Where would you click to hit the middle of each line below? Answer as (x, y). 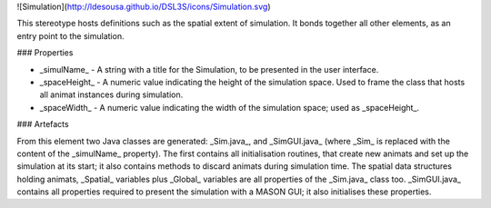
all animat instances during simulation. (111, 94)
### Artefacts (43, 124)
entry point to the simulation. (70, 35)
